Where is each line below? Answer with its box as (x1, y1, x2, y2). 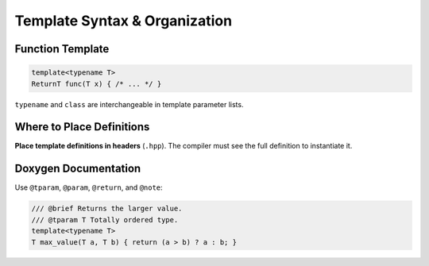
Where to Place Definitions (14, 120, 150, 134)
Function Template (14, 42, 110, 56)
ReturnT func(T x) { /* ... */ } (31, 79, 162, 88)
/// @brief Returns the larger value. (31, 204, 183, 214)
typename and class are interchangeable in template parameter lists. (14, 99, 244, 109)
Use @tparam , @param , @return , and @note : (14, 183, 163, 192)
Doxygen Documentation (14, 162, 141, 175)
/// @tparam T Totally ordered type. (31, 215, 179, 224)
